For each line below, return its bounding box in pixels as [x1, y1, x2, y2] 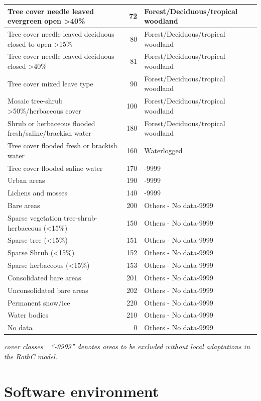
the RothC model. [4, 351, 58, 361]
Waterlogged [144, 145, 183, 155]
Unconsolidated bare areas [8, 284, 88, 295]
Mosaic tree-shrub [8, 95, 63, 106]
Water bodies [8, 310, 49, 320]
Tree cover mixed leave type [8, 78, 93, 88]
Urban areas [8, 175, 45, 185]
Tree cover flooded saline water [8, 162, 103, 173]
